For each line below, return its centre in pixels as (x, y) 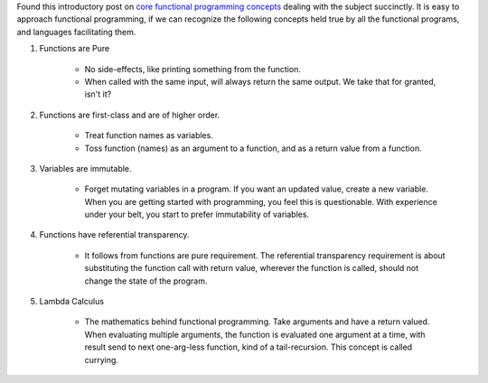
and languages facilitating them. (76, 32)
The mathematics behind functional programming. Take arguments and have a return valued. (257, 322)
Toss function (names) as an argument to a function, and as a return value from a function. (253, 148)
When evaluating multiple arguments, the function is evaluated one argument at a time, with (255, 334)
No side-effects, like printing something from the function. (193, 69)
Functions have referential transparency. (114, 235)
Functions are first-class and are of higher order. (130, 115)
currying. (102, 360)
